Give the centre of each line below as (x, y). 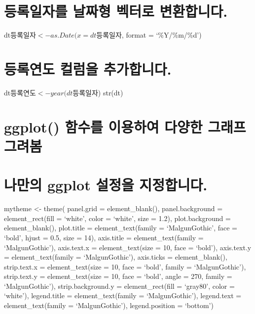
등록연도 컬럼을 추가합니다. (88, 68)
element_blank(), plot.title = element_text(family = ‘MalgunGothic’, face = (121, 228)
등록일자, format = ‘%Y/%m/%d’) (149, 35)
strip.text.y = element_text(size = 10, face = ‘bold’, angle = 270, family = (118, 276)
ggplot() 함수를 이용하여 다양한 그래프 (125, 126)
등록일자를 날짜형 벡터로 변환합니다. (116, 11)
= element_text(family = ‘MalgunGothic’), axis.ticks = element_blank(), (116, 257)
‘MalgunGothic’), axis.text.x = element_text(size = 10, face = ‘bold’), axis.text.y (128, 247)
